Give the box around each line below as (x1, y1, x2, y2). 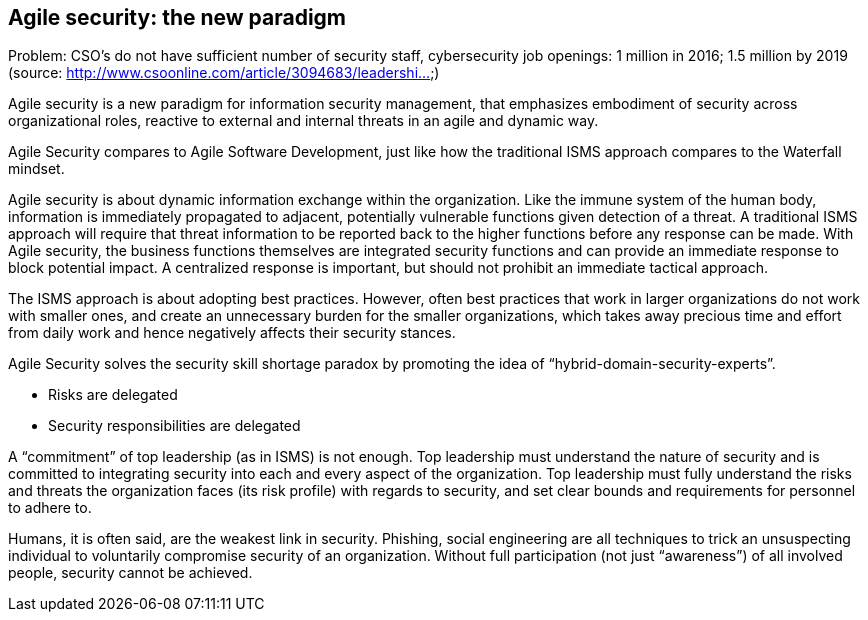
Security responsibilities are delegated (48, 417, 301, 435)
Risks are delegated (48, 386, 178, 404)
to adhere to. (8, 499, 92, 517)
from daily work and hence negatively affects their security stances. (8, 324, 456, 342)
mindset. (8, 160, 65, 178)
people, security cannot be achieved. (8, 564, 253, 582)
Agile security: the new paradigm (8, 5, 347, 30)
